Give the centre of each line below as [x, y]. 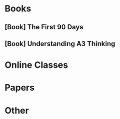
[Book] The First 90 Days [44, 27]
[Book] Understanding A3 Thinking [60, 43]
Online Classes [36, 65]
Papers [20, 88]
